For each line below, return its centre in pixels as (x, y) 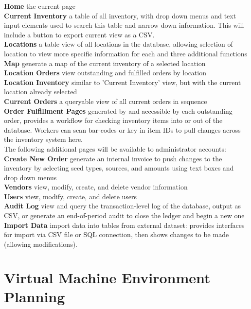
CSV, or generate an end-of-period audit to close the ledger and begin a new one (124, 215)
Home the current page (40, 6)
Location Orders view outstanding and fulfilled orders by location (105, 73)
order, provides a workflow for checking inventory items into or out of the (113, 120)
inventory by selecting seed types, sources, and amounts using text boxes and (119, 168)
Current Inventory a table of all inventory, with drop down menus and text (120, 15)
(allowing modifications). (41, 244)
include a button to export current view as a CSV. (79, 34)
